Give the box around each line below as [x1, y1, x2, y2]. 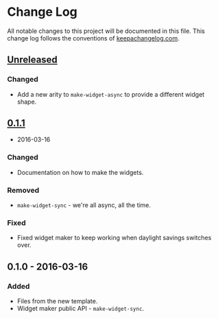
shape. [16, 97, 37, 106]
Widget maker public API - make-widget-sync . [16, 305, 145, 313]
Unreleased [7, 54, 58, 66]
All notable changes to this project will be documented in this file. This [7, 27, 206, 35]
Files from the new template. [16, 297, 98, 305]
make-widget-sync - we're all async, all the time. [16, 201, 152, 209]
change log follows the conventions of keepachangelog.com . [7, 34, 180, 42]
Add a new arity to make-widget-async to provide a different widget [16, 90, 205, 98]
